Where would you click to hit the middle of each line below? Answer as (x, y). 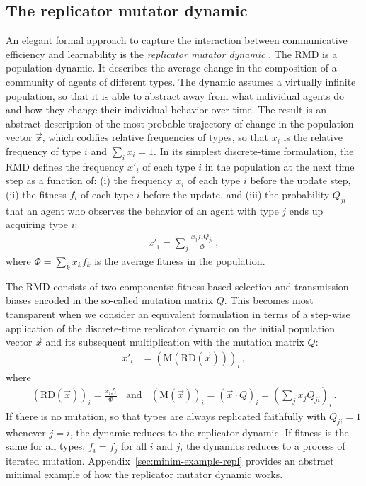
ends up (306, 210)
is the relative (313, 137)
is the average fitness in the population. (180, 261)
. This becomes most (269, 300)
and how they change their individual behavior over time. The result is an (166, 109)
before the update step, (301, 180)
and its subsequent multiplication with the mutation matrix (175, 342)
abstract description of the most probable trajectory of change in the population (180, 123)
